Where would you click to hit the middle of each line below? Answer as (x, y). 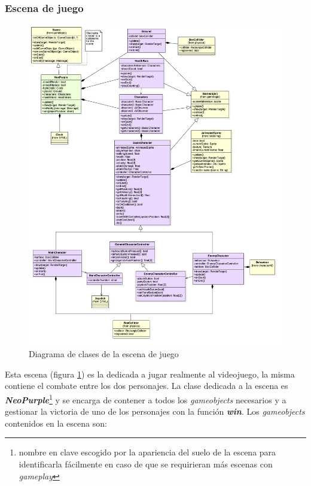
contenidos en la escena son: (56, 423)
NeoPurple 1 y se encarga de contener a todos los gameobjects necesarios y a (146, 399)
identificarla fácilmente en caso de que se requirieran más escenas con (146, 464)
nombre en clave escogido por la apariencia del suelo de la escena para (147, 452)
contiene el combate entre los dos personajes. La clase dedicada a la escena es (147, 386)
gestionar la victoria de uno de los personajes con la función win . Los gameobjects (155, 411)
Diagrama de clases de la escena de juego (104, 354)
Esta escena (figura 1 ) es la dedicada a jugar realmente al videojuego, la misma (150, 374)
